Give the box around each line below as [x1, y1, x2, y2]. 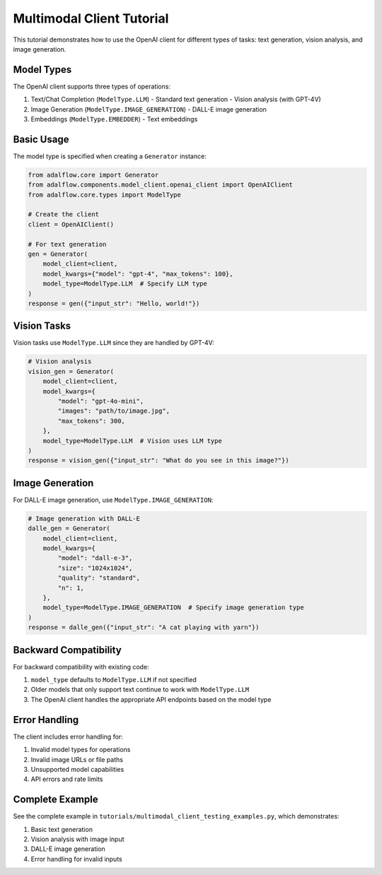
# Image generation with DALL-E [28, 515, 141, 522]
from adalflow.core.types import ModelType [28, 191, 182, 199]
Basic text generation [30, 825, 93, 833]
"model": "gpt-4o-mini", [57, 397, 144, 406]
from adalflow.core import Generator [28, 170, 159, 179]
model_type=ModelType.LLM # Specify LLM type [42, 280, 208, 288]
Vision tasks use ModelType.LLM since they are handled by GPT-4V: [13, 339, 215, 347]
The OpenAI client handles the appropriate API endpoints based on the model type [30, 695, 272, 703]
